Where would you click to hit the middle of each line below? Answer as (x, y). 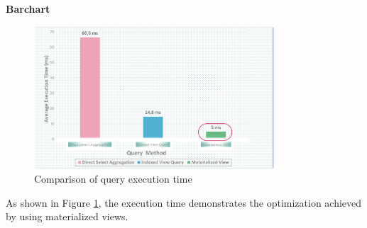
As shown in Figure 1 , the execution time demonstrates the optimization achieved (184, 202)
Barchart (28, 8)
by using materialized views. (67, 216)
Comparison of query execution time (113, 179)
